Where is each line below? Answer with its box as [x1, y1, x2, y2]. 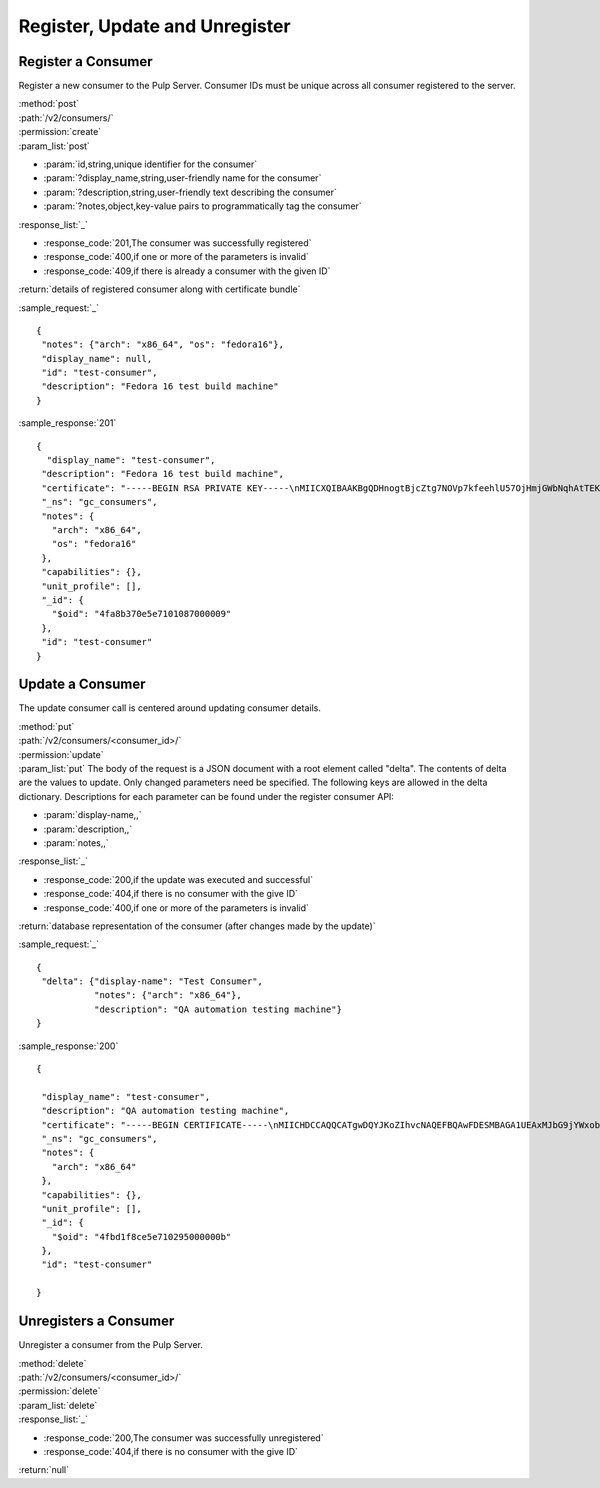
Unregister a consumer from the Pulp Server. [18, 1339, 204, 1351]
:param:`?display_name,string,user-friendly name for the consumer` [43, 172, 322, 184]
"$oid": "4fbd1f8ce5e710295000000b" [51, 1231, 232, 1242]
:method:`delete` [18, 1357, 87, 1369]
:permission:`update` [18, 748, 104, 760]
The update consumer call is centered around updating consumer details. [18, 702, 322, 714]
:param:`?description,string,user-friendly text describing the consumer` [43, 186, 337, 198]
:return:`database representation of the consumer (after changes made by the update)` [18, 920, 376, 932]
